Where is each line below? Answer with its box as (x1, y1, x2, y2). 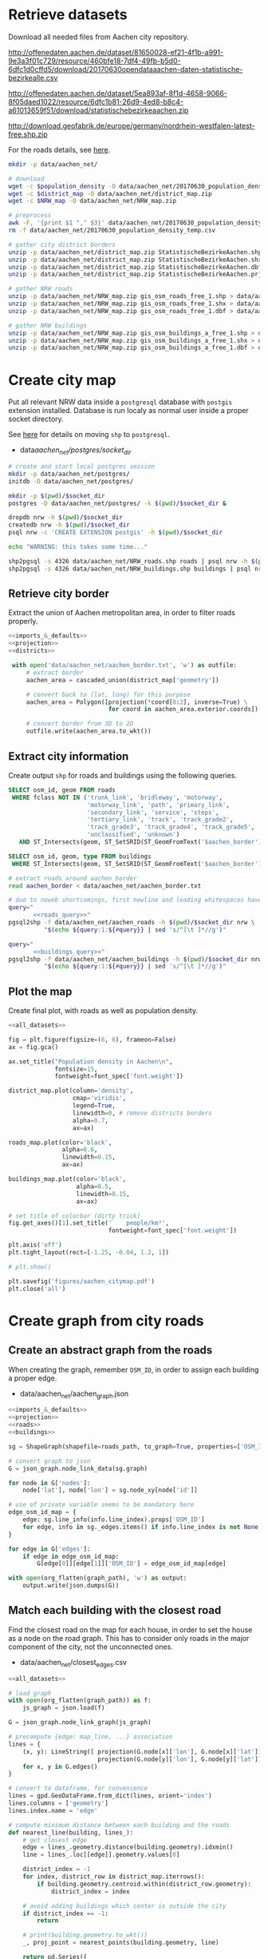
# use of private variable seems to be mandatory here (8, 1500, 195, 1509)
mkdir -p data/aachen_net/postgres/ (8, 470, 130, 478)
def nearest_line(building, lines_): (8, 1828, 134, 1837)
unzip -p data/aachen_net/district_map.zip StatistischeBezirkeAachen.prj (8, 270, 262, 279)
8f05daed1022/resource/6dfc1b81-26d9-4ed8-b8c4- (8, 97, 183, 106)
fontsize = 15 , (54, 1065, 98, 1073)
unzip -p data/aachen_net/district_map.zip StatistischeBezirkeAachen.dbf (8, 263, 262, 271)
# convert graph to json (8, 1456, 91, 1465)
